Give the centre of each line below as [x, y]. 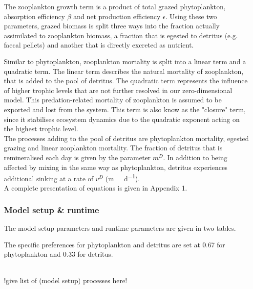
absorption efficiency [34, 16]
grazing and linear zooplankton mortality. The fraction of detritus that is [113, 148]
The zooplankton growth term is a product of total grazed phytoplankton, [115, 6]
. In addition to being [195, 157]
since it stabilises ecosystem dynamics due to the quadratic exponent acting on [122, 119]
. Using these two [191, 16]
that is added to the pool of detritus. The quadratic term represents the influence [126, 81]
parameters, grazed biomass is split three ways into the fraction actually [112, 26]
